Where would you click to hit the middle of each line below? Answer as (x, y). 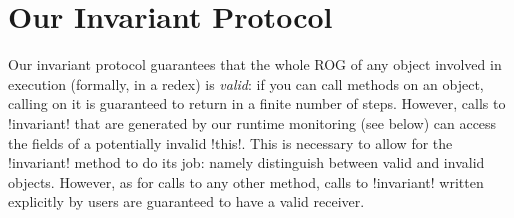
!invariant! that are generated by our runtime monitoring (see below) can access (252, 122)
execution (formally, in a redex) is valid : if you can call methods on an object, (246, 83)
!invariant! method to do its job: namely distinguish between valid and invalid (246, 162)
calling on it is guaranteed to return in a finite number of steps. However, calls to (257, 103)
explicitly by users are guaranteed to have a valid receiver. (186, 201)
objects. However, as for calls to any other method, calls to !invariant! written (246, 181)
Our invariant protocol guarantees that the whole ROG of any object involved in (255, 64)
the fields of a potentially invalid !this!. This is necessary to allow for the (230, 142)
